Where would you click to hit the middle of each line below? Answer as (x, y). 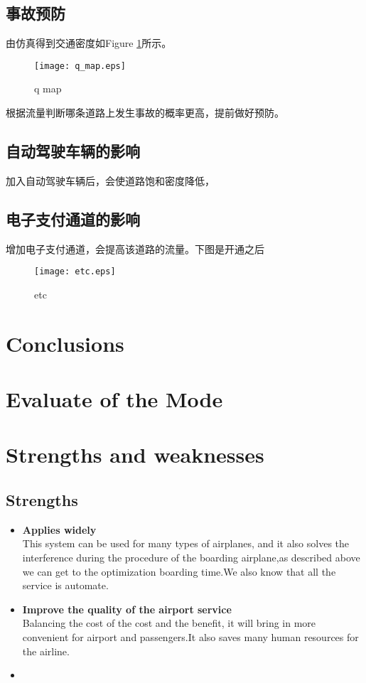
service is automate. (65, 585)
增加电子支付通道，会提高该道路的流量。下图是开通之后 (135, 248)
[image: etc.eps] (75, 272)
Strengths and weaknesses (135, 455)
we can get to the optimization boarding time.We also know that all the (179, 571)
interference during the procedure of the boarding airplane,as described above (191, 557)
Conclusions (65, 343)
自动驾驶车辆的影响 (73, 151)
